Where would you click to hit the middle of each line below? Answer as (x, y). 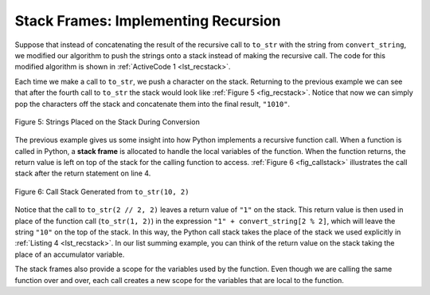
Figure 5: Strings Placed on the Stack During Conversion (107, 122)
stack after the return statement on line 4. (83, 173)
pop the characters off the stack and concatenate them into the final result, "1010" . (152, 104)
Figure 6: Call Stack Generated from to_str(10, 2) (102, 191)
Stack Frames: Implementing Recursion (148, 21)
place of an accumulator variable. (70, 254)
